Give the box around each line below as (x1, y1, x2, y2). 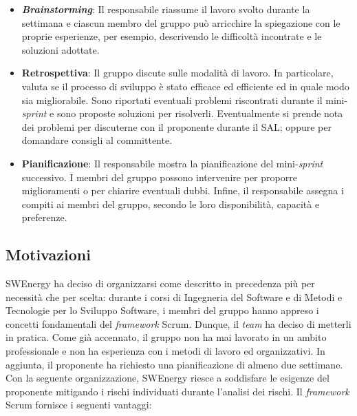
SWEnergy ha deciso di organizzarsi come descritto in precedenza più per (6, 276, 315, 291)
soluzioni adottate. (21, 42, 100, 56)
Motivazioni (6, 244, 91, 265)
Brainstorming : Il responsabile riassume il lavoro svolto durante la (21, 2, 310, 16)
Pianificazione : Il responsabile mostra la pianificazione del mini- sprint (21, 156, 323, 170)
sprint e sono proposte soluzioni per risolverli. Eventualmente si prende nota (21, 106, 343, 121)
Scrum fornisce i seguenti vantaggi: (6, 397, 152, 412)
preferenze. (21, 210, 67, 225)
